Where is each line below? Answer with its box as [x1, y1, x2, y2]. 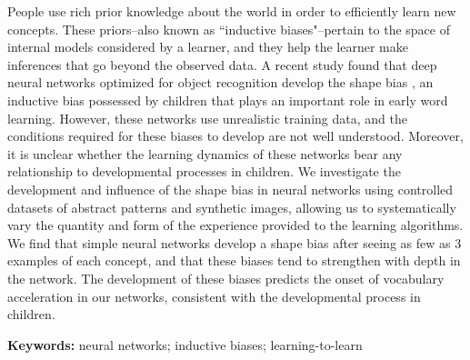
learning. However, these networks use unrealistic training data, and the [7, 108, 407, 127]
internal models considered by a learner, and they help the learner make [7, 37, 408, 56]
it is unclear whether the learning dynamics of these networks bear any [7, 144, 403, 163]
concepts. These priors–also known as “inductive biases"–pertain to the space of [7, 19, 450, 38]
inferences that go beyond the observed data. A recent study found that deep [7, 55, 437, 74]
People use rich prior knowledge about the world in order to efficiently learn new [7, 2, 456, 20]
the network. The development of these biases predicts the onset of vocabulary [7, 268, 445, 287]
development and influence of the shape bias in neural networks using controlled [7, 179, 454, 198]
